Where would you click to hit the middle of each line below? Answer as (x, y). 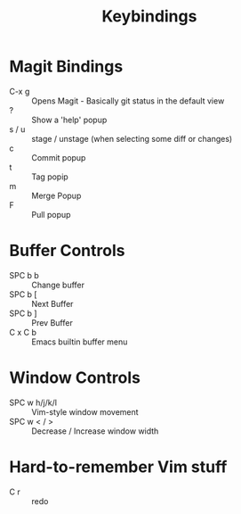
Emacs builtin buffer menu (80, 342)
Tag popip (50, 177)
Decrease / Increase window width (95, 431)
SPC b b (24, 275)
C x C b (23, 332)
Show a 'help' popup (69, 120)
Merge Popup (56, 195)
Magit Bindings (66, 66)
